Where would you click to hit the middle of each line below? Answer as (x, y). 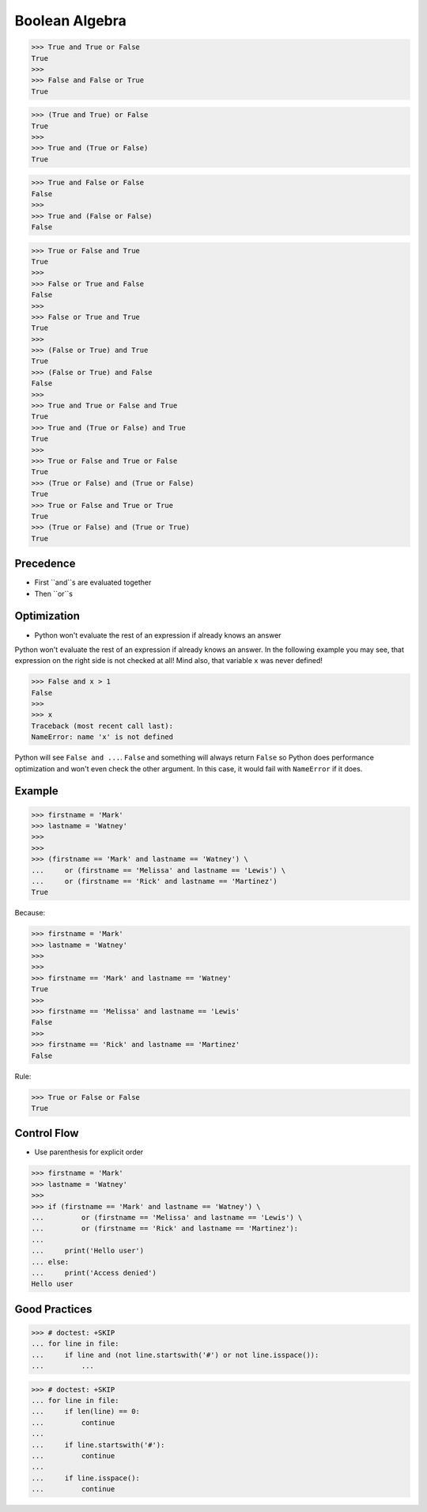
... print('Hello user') (88, 1251)
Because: (30, 913)
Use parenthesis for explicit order (89, 1152)
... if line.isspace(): (85, 1478)
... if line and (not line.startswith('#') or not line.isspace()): (175, 1355)
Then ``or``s (53, 593)
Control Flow (47, 1133)
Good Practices (53, 1309)
